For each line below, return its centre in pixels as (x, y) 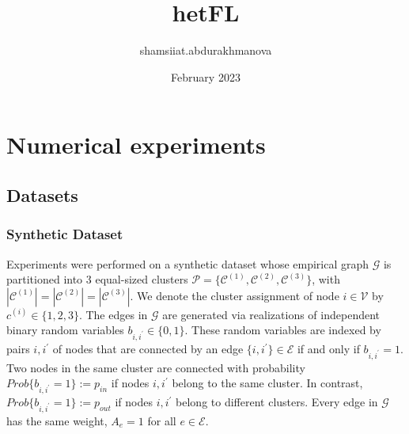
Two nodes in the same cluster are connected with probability (156, 367)
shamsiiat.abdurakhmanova (206, 50)
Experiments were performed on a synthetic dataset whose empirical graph (188, 263)
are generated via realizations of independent (271, 314)
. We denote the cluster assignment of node (235, 295)
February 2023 (206, 76)
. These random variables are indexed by (283, 330)
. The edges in (113, 314)
